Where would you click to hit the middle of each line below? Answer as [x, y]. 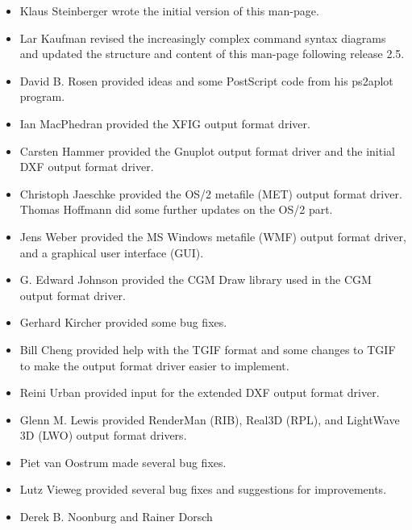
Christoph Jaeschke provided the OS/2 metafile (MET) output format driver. [211, 193]
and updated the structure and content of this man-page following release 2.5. [212, 54]
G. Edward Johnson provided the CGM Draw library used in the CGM [196, 280]
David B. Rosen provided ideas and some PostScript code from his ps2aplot [206, 80]
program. [42, 96]
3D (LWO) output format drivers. [103, 435]
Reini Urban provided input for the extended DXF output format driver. [200, 392]
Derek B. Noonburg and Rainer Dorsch [116, 517]
